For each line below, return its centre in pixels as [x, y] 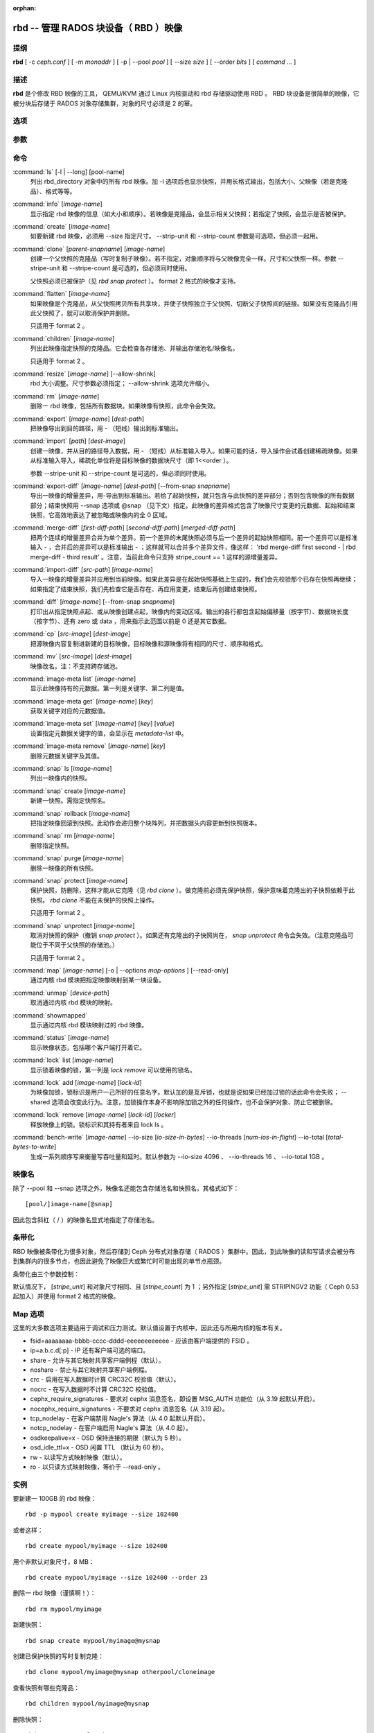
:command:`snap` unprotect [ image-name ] [74, 925]
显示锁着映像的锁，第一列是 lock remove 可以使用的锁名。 [113, 1070]
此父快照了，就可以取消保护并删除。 [82, 313]
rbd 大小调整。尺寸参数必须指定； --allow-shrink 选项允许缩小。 [122, 383]
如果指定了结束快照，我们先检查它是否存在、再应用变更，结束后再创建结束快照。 [145, 589]
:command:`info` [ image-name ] [58, 204]
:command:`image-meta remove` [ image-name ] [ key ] [89, 746]
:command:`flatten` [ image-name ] [61, 294]
